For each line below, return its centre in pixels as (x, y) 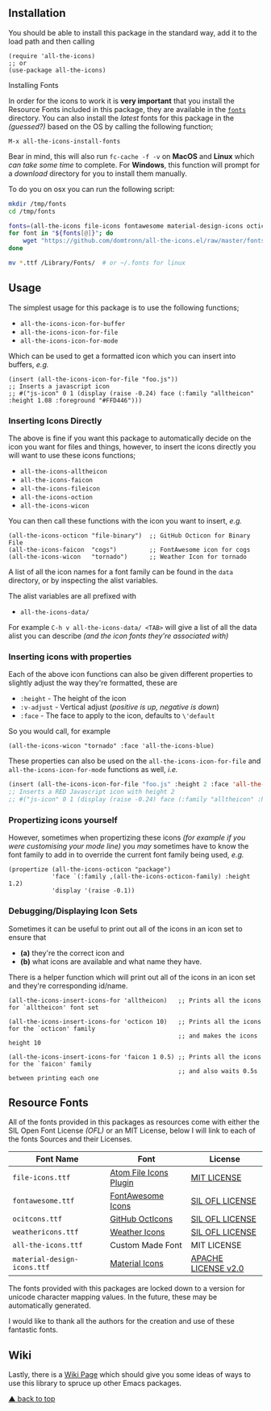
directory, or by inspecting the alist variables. (83, 581)
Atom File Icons (140, 1173)
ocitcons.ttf (38, 1219)
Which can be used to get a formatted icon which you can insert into (122, 356)
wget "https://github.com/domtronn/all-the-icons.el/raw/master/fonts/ (146, 241)
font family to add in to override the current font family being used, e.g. (126, 855)
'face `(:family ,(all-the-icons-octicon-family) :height (151, 877)
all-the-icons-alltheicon (63, 472)
